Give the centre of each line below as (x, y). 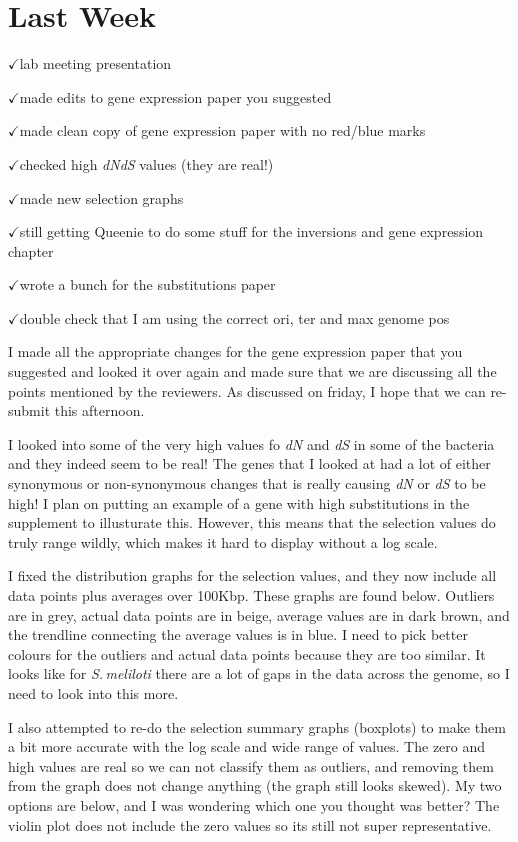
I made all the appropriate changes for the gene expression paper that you (235, 351)
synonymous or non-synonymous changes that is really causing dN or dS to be (247, 483)
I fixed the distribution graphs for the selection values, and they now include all (252, 575)
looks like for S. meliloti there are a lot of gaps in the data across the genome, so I (259, 673)
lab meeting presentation (95, 63)
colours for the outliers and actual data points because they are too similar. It (247, 653)
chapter (31, 250)
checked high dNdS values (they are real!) (146, 163)
